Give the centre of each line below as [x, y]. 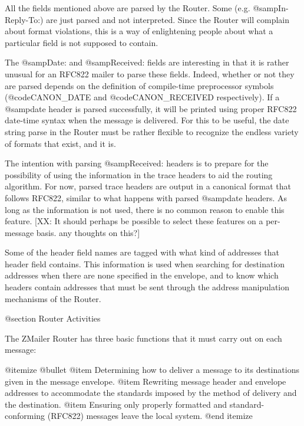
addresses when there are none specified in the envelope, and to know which [142, 275]
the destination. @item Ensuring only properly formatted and [116, 404]
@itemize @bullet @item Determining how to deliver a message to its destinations [152, 370]
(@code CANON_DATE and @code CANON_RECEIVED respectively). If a [142, 97]
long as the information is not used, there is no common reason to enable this [145, 209]
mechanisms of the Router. [53, 298]
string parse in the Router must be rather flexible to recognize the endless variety [152, 131]
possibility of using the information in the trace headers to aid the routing [139, 174]
